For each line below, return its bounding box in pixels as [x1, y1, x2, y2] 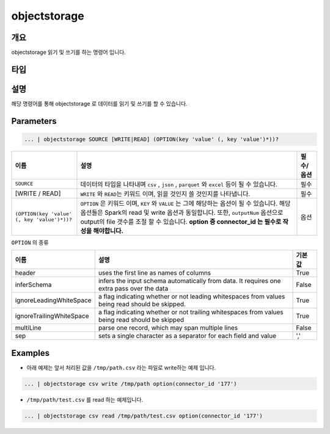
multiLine [15, 324, 42, 332]
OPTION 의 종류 [11, 239, 49, 246]
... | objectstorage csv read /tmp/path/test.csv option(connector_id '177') [24, 412, 263, 419]
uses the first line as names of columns [98, 269, 211, 277]
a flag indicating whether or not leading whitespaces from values [98, 292, 285, 301]
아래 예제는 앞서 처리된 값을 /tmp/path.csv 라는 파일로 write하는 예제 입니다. [26, 364, 216, 371]
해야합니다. [92, 226, 123, 235]
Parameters [11, 116, 57, 126]
